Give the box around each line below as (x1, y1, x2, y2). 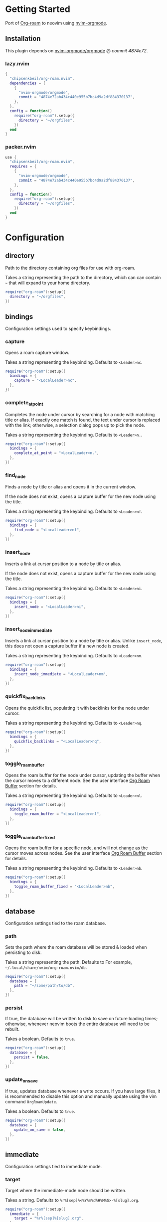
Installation (5, 34, 41, 43)
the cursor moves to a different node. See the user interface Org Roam (5, 777, 151, 783)
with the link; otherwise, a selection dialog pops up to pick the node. (5, 422, 146, 428)
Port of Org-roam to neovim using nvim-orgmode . (5, 20, 108, 26)
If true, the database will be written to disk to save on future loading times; (5, 1016, 158, 1022)
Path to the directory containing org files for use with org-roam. (5, 265, 136, 271)
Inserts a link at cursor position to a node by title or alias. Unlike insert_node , (5, 638, 163, 644)
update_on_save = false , (14, 1127, 66, 1132)
